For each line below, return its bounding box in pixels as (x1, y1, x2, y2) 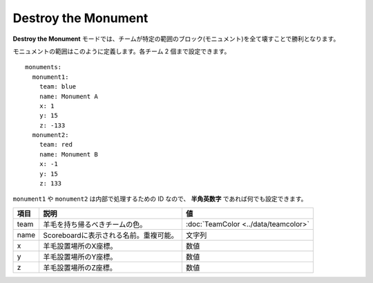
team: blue (39, 83, 77, 91)
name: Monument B (39, 150, 98, 158)
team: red (39, 140, 73, 149)
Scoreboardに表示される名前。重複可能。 (42, 230, 179, 240)
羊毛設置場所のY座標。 (42, 252, 117, 262)
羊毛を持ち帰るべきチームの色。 (42, 219, 147, 229)
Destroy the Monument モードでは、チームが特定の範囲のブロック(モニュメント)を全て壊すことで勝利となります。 (12, 35, 340, 43)
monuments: (25, 63, 62, 71)
